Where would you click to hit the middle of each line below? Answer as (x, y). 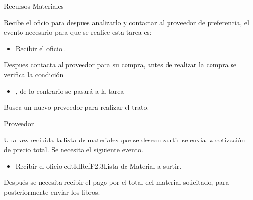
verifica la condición (34, 74)
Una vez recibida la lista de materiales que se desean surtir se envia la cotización (125, 140)
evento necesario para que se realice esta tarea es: (78, 32)
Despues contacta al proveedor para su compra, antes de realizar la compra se (120, 65)
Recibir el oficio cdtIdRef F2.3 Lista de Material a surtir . (98, 166)
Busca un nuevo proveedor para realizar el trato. (76, 107)
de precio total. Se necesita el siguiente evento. (74, 149)
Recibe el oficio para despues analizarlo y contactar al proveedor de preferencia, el (126, 22)
